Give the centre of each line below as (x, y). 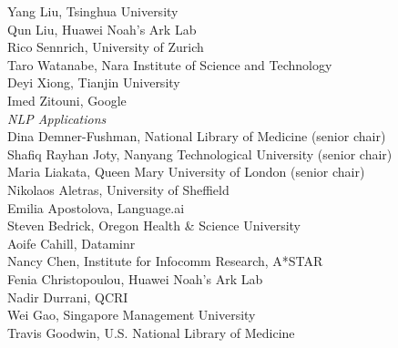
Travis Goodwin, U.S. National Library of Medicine (151, 332)
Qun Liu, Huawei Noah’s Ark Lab (102, 29)
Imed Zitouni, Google (67, 100)
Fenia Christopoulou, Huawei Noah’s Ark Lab (135, 278)
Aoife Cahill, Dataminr (71, 243)
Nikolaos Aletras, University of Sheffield (118, 189)
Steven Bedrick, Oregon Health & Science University (154, 225)
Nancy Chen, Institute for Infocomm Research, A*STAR (165, 261)
